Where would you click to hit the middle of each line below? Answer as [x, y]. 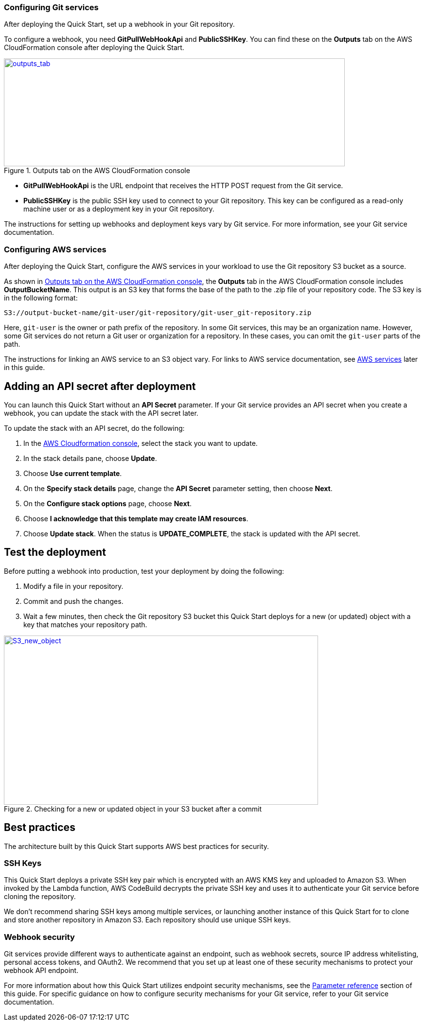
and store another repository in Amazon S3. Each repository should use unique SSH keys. [147, 920]
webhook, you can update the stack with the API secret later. [101, 413]
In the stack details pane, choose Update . [90, 458]
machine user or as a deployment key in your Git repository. [119, 209]
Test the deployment [55, 552]
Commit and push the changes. [73, 601]
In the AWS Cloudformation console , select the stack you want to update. [141, 443]
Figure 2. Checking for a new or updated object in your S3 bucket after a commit [133, 809]
